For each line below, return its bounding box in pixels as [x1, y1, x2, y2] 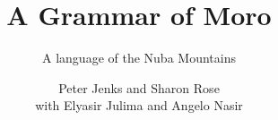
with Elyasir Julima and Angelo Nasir [35, 96, 243, 115]
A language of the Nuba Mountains [42, 48, 236, 67]
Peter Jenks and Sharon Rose [58, 78, 220, 97]
